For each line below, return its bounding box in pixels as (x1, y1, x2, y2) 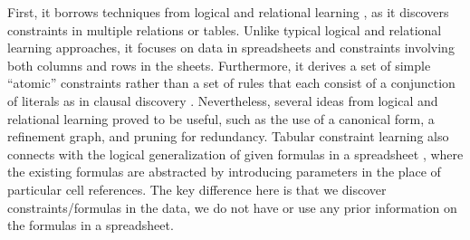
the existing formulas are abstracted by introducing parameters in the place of (7, 162, 441, 181)
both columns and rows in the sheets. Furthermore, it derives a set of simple (7, 55, 431, 74)
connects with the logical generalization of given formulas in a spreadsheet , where (7, 144, 464, 163)
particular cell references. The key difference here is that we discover (7, 179, 387, 198)
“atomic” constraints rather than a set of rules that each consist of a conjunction (7, 73, 456, 92)
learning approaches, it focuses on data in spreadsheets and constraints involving (7, 38, 455, 57)
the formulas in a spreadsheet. (7, 216, 174, 235)
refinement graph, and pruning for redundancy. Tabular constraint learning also (7, 127, 449, 146)
